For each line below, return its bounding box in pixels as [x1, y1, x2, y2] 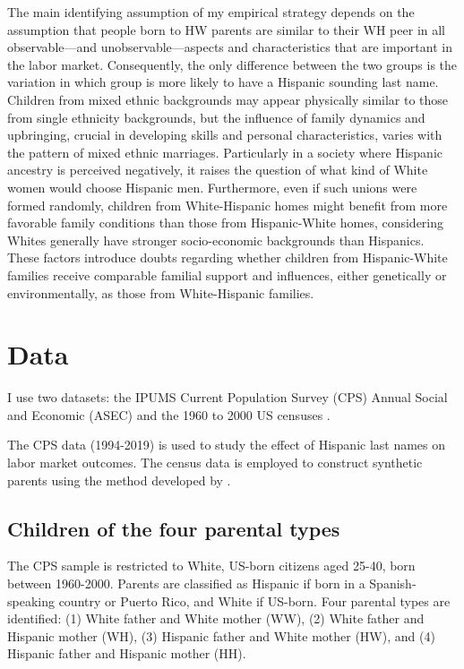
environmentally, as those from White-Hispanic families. [7, 283, 314, 302]
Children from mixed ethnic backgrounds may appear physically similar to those [7, 90, 449, 108]
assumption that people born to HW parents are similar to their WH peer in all [7, 20, 446, 39]
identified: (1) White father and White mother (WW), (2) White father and [7, 609, 425, 628]
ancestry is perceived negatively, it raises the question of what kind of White [7, 160, 428, 179]
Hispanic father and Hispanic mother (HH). [7, 644, 246, 663]
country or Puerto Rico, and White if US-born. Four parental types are [58, 591, 451, 610]
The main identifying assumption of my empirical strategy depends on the [7, 3, 415, 21]
